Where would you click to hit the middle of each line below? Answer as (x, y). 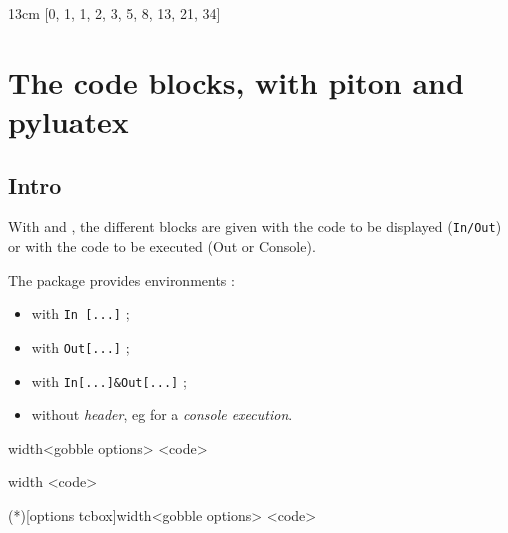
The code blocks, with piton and (236, 81)
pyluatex (68, 120)
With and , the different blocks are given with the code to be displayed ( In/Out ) (255, 226)
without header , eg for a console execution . (162, 414)
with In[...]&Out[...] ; (109, 380)
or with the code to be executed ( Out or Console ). (162, 246)
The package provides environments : (121, 279)
